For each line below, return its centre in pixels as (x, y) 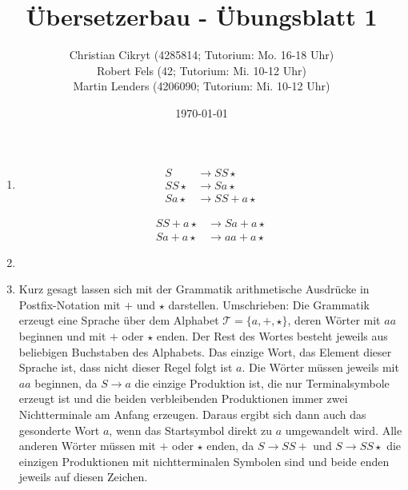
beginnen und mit (62, 336)
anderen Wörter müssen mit (87, 446)
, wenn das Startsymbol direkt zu (190, 430)
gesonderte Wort (59, 430)
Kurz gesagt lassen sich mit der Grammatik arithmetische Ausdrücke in (194, 289)
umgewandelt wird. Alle (344, 430)
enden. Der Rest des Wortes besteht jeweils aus (272, 336)
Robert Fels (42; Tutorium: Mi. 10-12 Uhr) (202, 70)
